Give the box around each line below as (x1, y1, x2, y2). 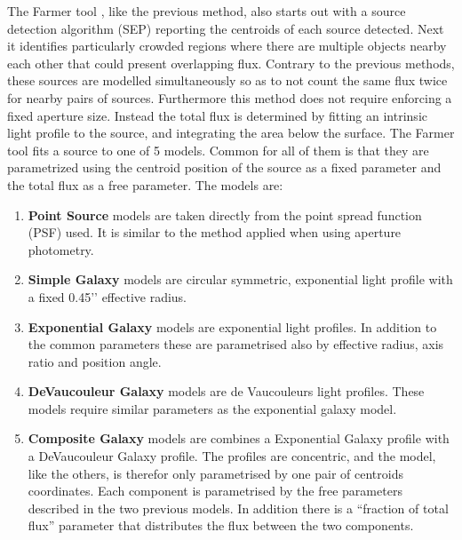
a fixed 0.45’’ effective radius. (28, 287, 187, 306)
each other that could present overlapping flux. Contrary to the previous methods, (7, 53, 455, 72)
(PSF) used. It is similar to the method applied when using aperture (28, 223, 402, 242)
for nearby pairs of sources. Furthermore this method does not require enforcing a (7, 88, 452, 107)
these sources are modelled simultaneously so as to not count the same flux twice (7, 71, 448, 90)
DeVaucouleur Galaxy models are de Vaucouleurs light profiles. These (28, 382, 425, 401)
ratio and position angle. (28, 352, 162, 370)
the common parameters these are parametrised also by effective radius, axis (28, 335, 444, 353)
